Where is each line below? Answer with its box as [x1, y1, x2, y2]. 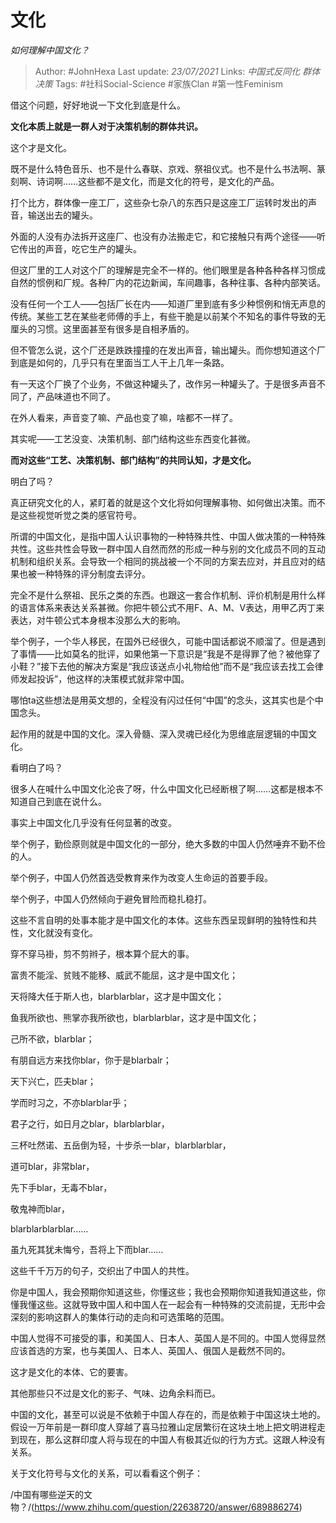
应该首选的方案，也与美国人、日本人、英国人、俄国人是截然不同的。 [10, 1344, 291, 1356]
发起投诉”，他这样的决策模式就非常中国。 [18, 672, 190, 685]
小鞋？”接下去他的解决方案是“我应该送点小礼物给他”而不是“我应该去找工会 [10, 660, 315, 672]
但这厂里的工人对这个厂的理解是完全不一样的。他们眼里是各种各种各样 [10, 264, 300, 276]
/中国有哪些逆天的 [10, 1488, 85, 1500]
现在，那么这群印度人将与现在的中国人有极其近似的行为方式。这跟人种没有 [18, 1433, 326, 1445]
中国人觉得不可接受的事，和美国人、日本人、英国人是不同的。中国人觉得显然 [10, 1332, 326, 1344]
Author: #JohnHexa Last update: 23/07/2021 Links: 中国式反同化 [34, 65, 301, 77]
